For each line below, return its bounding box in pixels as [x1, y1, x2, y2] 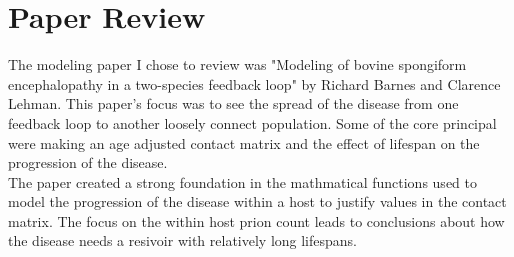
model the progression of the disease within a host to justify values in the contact [8, 191, 507, 212]
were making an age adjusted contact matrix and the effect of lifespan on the [8, 132, 480, 153]
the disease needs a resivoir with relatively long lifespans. [8, 230, 358, 251]
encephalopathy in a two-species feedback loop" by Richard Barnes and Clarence [8, 73, 501, 94]
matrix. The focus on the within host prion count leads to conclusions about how [8, 210, 505, 231]
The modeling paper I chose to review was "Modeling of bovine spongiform [8, 54, 467, 75]
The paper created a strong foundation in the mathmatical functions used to [8, 171, 477, 192]
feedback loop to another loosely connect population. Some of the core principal [8, 112, 497, 133]
